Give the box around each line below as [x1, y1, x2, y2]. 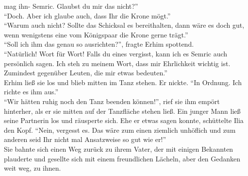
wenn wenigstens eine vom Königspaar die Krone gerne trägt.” [4, 29, 188, 39]
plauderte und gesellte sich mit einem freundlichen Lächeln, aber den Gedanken [4, 153, 241, 163]
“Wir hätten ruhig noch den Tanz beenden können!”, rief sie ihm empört [4, 96, 220, 106]
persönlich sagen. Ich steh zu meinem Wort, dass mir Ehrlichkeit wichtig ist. [4, 58, 231, 68]
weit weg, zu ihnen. [4, 163, 61, 173]
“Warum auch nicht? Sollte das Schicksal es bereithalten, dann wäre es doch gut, [4, 20, 245, 30]
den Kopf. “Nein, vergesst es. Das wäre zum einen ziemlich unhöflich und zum [4, 124, 236, 135]
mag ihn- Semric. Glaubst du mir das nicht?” [4, 1, 138, 11]
